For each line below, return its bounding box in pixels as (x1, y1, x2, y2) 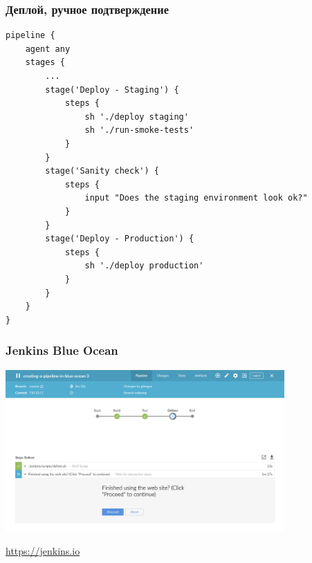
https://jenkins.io (6, 544, 80, 558)
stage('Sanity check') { (45, 166, 159, 176)
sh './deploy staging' (84, 111, 189, 122)
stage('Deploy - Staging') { (45, 84, 179, 95)
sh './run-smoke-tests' (84, 125, 194, 136)
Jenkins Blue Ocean (6, 342, 118, 359)
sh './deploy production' (84, 261, 204, 271)
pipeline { (6, 30, 55, 41)
